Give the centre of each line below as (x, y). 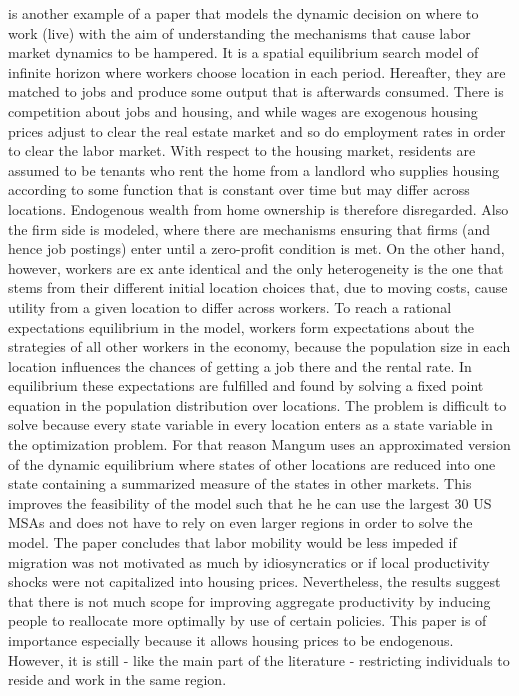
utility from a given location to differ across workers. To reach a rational (230, 306)
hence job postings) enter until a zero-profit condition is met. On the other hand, (256, 248)
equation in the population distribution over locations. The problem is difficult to (257, 404)
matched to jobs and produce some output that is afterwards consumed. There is (256, 91)
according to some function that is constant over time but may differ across (239, 189)
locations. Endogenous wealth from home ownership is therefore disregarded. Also (258, 208)
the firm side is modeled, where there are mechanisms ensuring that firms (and (249, 228)
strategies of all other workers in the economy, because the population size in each (259, 346)
